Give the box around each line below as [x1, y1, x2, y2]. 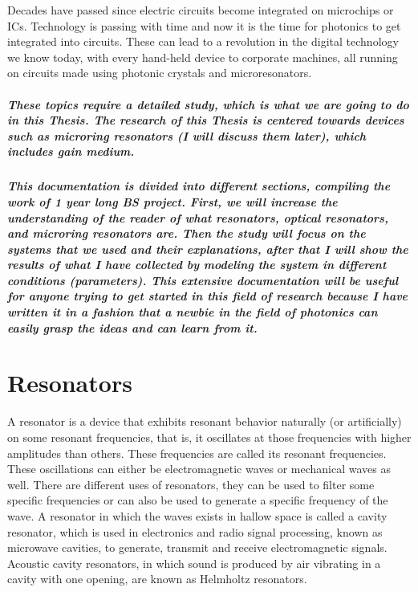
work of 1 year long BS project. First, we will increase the [7, 193, 338, 210]
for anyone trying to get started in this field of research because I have [7, 288, 408, 304]
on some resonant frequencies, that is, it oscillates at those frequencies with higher [7, 428, 412, 445]
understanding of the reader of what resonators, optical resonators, [7, 209, 388, 226]
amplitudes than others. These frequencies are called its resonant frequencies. [7, 444, 387, 461]
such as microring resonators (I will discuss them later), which [7, 127, 367, 144]
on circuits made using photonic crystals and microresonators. [7, 64, 312, 81]
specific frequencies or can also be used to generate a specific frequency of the [7, 492, 388, 508]
